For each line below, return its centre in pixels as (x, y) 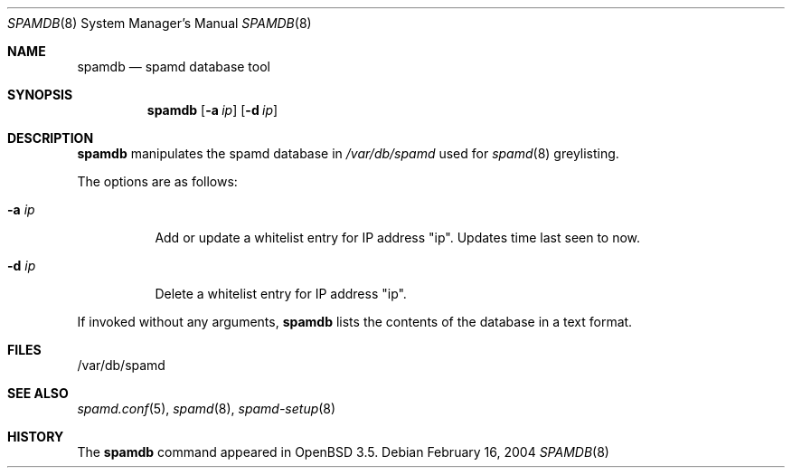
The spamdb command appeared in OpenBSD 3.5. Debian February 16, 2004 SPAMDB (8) (343, 452)
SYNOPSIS (40, 95)
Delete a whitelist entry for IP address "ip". (281, 294)
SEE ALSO (38, 393)
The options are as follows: (157, 181)
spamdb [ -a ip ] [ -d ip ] (212, 110)
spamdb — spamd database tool (174, 66)
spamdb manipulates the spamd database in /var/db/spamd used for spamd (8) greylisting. (348, 153)
